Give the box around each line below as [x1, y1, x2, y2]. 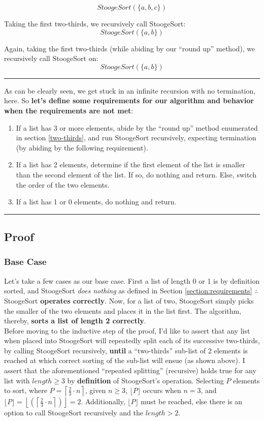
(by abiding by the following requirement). [16, 142, 148, 153]
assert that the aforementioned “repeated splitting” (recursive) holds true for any [4, 365, 256, 376]
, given [85, 385, 106, 396]
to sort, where [4, 385, 47, 396]
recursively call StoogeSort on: [4, 53, 98, 64]
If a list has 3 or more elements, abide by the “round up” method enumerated [16, 122, 258, 133]
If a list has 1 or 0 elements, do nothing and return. [16, 196, 177, 207]
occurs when [143, 385, 181, 396]
